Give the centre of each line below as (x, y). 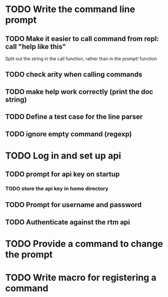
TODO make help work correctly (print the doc (79, 92)
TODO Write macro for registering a (81, 278)
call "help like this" (36, 46)
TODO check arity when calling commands (74, 75)
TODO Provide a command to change (84, 244)
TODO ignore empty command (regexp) (69, 134)
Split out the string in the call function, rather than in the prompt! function (81, 59)
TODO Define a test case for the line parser (74, 117)
